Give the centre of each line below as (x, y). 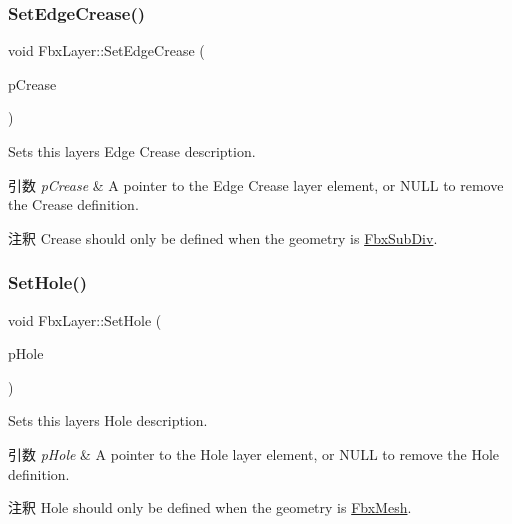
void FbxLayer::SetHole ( (85, 319)
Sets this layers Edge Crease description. (132, 151)
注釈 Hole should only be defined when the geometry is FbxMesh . (210, 507)
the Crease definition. (73, 204)
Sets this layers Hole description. (108, 420)
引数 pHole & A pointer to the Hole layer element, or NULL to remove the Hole (253, 453)
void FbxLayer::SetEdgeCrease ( (106, 50)
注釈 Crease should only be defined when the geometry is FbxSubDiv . (223, 237)
